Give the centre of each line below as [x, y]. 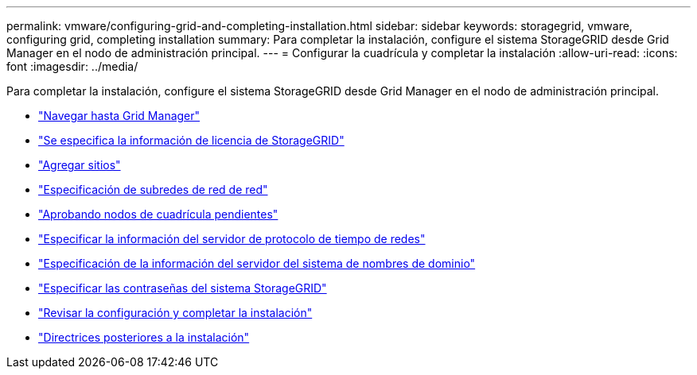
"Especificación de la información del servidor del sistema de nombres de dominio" [257, 263]
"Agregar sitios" [80, 165]
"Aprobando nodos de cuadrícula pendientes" [158, 214]
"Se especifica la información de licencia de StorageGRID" [191, 140]
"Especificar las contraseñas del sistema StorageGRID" [183, 288]
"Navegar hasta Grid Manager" [119, 116]
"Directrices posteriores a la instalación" [144, 337]
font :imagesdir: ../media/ [72, 66]
